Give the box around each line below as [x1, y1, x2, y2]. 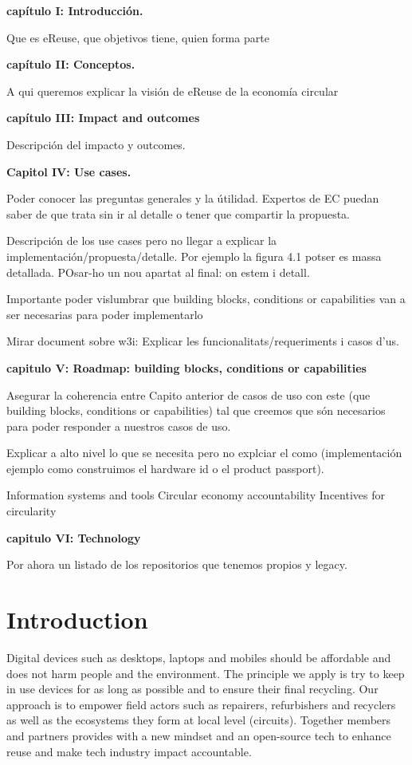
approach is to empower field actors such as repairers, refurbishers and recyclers [6, 696, 396, 712]
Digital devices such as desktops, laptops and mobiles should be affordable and [6, 649, 391, 665]
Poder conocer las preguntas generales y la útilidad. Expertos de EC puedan [6, 190, 379, 207]
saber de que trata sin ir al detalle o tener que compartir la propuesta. [6, 205, 351, 222]
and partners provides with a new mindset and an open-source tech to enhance [6, 727, 391, 743]
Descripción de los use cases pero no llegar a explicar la [6, 232, 277, 249]
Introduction [6, 603, 148, 636]
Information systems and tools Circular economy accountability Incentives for [6, 487, 385, 503]
